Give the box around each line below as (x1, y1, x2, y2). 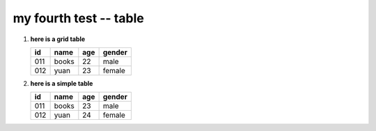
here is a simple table (30, 79, 93, 87)
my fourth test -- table (13, 10, 144, 26)
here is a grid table (30, 35, 86, 43)
